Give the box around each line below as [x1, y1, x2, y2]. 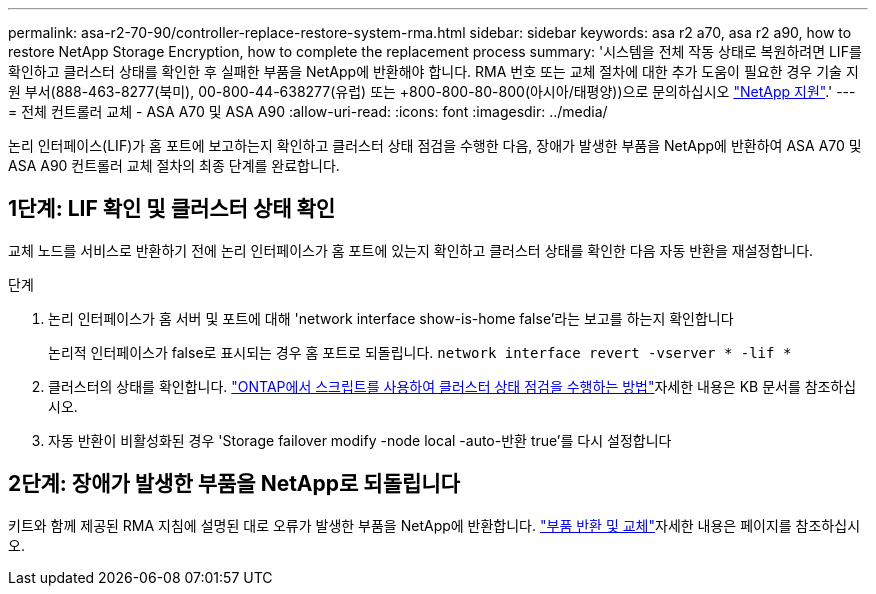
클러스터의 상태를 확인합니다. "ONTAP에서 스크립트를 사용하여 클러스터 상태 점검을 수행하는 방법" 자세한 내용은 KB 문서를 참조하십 [48, 377, 857, 395]
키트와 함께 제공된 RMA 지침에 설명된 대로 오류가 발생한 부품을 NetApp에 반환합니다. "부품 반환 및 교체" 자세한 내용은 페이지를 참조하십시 [8, 516, 861, 534]
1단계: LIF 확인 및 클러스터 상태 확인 [8, 196, 336, 222]
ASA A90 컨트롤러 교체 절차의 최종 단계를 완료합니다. [8, 157, 340, 174]
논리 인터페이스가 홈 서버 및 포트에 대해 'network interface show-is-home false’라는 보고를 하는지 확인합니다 [48, 309, 734, 327]
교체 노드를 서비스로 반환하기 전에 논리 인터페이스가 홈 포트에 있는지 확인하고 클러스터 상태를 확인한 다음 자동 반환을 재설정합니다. [8, 241, 814, 259]
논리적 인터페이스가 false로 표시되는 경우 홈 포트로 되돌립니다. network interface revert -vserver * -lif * [48, 343, 792, 361]
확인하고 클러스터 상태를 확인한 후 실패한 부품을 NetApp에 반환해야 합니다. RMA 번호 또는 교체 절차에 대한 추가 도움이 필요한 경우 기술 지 [8, 63, 859, 80]
